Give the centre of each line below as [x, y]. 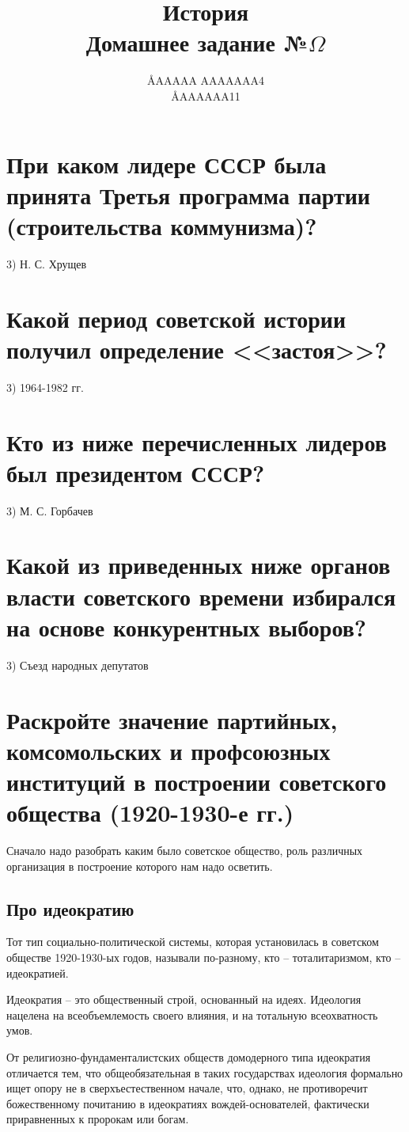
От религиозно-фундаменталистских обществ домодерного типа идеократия [189, 1056]
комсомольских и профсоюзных [169, 750]
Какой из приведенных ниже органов [199, 565]
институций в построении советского [197, 781]
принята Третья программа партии [189, 194]
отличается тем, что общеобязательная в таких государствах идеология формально [205, 1072]
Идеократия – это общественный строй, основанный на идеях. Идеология [184, 999]
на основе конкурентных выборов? [187, 627]
